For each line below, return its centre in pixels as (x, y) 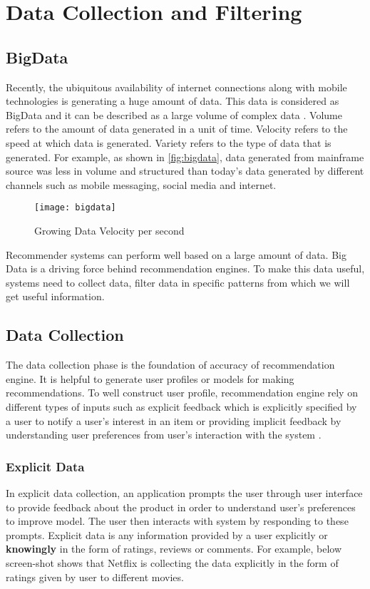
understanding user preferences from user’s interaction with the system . (164, 435)
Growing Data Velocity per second (109, 230)
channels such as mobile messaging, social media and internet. (141, 184)
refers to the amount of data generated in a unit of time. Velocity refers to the (177, 129)
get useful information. (55, 296)
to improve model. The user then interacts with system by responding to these (177, 521)
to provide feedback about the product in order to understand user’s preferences (181, 507)
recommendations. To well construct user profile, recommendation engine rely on (182, 393)
